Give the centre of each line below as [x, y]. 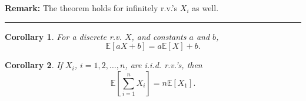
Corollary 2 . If [34, 65]
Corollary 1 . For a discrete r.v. [63, 36]
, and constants [159, 36]
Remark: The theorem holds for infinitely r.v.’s [91, 8]
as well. [205, 8]
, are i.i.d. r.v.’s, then [164, 65]
